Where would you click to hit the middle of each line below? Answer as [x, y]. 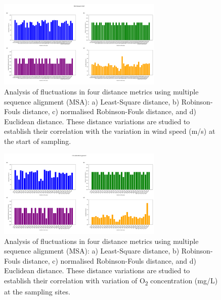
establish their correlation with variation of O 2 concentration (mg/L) [111, 281]
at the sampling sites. [37, 292]
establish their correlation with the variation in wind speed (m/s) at [110, 131]
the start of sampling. [38, 141]
